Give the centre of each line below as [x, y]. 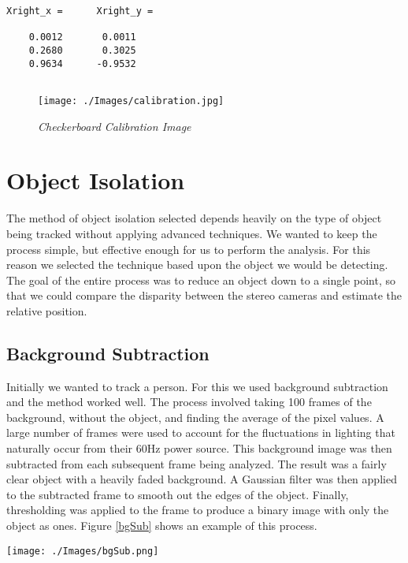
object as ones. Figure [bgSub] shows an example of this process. [162, 526]
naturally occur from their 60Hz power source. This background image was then [199, 448]
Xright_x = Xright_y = [80, 11]
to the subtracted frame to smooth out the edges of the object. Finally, [178, 494]
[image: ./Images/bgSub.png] [83, 551]
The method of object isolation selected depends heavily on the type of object [194, 218]
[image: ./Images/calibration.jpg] [131, 101]
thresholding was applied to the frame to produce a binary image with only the [198, 510]
